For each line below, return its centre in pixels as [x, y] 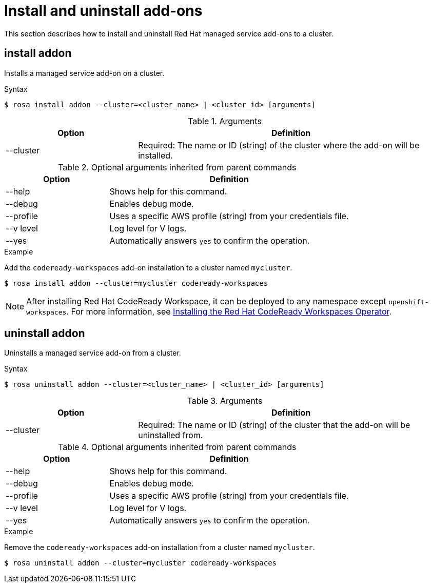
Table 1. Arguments [225, 121]
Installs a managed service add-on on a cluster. [84, 73]
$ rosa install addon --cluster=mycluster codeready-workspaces [136, 283]
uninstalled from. [171, 435]
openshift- [409, 302]
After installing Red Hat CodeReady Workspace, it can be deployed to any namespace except [206, 301]
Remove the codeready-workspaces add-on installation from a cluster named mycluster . [160, 547]
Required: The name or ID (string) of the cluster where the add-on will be [279, 145]
